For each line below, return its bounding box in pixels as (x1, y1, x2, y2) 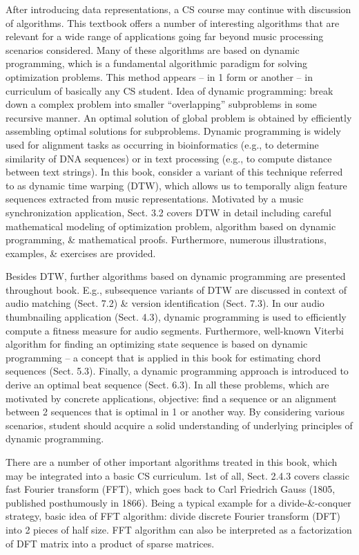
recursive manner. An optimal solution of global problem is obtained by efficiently (6, 110, 352, 124)
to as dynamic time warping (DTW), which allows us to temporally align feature (6, 178, 347, 192)
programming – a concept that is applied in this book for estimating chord (6, 350, 321, 364)
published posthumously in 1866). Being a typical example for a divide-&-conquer (6, 495, 351, 509)
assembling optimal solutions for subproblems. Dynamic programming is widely (6, 124, 341, 138)
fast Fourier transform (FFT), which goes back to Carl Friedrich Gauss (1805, (6, 482, 336, 496)
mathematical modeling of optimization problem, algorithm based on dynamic (6, 218, 336, 233)
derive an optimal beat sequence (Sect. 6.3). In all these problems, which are (6, 377, 329, 392)
